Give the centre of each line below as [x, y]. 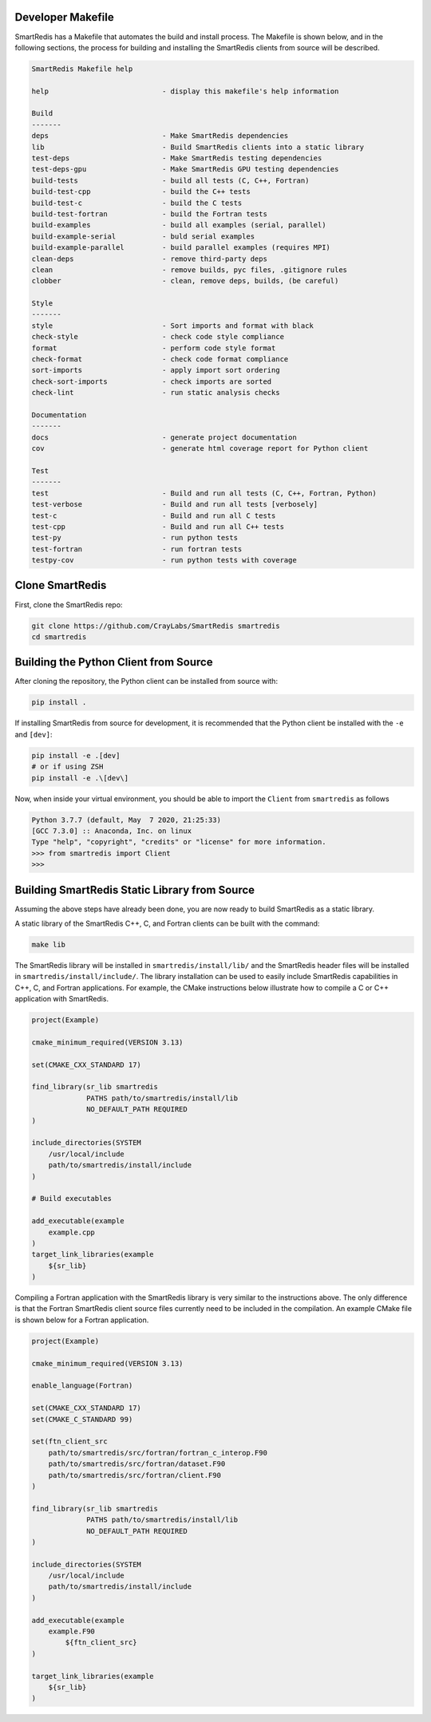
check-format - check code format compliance [160, 359]
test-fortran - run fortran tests [137, 549]
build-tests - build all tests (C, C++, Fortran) [170, 180]
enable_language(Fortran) [82, 1386]
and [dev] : [34, 734]
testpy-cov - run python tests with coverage [164, 560]
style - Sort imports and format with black [173, 326]
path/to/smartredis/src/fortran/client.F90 [134, 1475]
